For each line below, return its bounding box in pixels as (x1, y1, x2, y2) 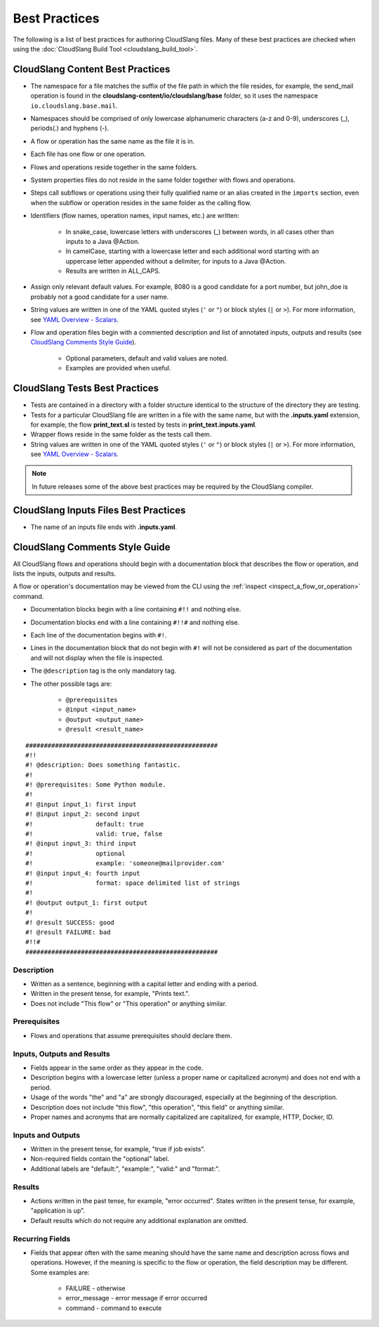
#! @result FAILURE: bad (25, 928, 111, 936)
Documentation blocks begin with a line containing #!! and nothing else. (30, 605, 241, 614)
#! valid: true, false (25, 830, 163, 838)
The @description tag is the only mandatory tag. (30, 666, 177, 675)
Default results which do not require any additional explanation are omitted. (30, 1216, 248, 1224)
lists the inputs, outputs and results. (13, 569, 117, 578)
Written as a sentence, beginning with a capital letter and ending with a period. (30, 979, 258, 988)
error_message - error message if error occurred (65, 1294, 208, 1302)
